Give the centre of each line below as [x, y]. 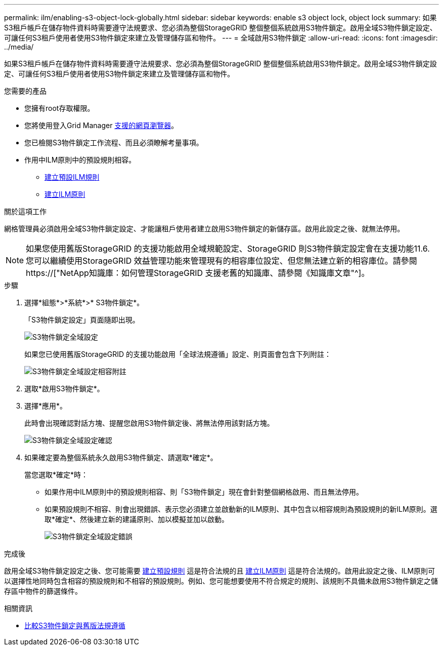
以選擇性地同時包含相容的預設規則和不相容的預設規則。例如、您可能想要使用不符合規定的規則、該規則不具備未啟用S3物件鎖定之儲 [221, 581]
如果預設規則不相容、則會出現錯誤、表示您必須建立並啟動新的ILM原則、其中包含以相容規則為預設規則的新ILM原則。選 [241, 509]
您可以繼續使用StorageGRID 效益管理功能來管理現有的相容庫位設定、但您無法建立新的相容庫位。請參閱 [221, 261]
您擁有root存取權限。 [59, 108]
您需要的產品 [25, 91]
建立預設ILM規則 [72, 177]
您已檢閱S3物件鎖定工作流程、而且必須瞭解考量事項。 [114, 143]
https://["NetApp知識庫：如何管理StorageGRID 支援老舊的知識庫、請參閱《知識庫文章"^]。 [198, 273]
